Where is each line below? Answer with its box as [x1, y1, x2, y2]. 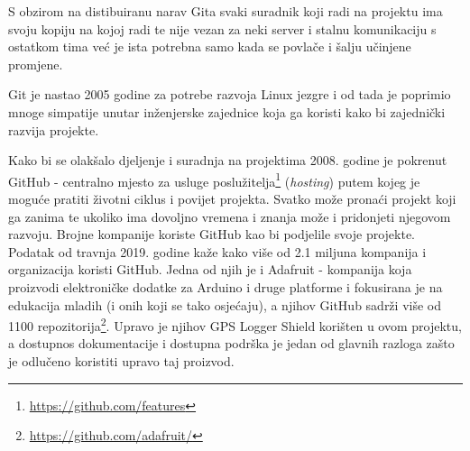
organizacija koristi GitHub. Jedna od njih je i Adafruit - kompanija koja [8, 260, 412, 279]
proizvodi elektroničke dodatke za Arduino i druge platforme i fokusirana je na [8, 277, 443, 296]
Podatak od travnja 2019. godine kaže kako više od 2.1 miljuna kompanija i [8, 242, 427, 261]
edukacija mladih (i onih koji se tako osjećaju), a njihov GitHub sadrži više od [8, 295, 441, 314]
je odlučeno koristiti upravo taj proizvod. [8, 352, 235, 370]
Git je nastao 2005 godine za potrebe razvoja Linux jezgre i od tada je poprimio [8, 85, 451, 104]
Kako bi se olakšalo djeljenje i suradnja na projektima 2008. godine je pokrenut [8, 151, 447, 170]
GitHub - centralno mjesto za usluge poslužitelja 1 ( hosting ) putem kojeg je [8, 169, 420, 190]
